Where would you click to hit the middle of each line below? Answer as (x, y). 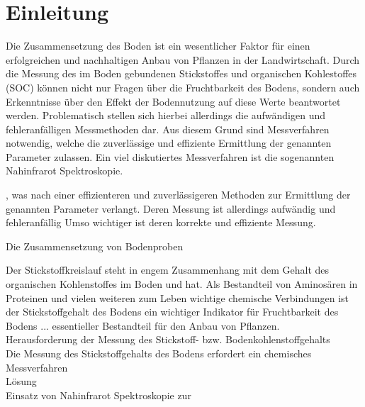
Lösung (21, 381)
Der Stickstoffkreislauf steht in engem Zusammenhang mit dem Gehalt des (168, 270)
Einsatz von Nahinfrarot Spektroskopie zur (99, 395)
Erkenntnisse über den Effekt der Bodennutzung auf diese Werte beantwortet (173, 101)
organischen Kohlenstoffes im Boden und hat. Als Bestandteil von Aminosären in (182, 284)
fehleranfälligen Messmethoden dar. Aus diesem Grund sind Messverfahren (168, 129)
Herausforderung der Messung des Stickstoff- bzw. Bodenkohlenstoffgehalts (168, 339)
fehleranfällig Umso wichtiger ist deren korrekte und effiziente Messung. (161, 222)
